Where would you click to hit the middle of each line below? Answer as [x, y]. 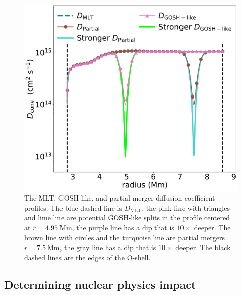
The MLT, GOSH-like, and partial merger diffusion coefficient [120, 198]
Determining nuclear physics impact [100, 284]
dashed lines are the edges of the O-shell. [87, 257]
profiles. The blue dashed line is [73, 207]
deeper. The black [203, 247]
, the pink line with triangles [186, 207]
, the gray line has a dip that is [108, 247]
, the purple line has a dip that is [123, 228]
